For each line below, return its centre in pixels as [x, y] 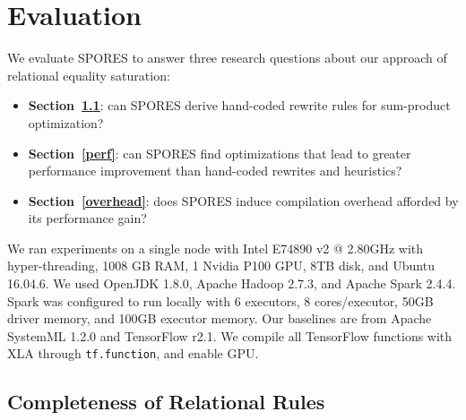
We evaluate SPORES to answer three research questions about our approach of [227, 58]
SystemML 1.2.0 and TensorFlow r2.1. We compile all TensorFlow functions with [230, 335]
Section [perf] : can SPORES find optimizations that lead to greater [220, 153]
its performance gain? [87, 218]
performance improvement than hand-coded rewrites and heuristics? [215, 171]
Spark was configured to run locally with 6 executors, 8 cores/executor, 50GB [220, 300]
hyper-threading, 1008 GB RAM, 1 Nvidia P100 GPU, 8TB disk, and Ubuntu [221, 266]
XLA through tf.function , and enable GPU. [133, 353]
